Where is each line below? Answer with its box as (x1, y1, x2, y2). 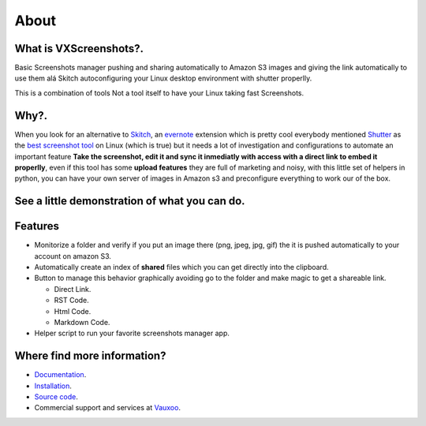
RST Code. (54, 296, 90, 305)
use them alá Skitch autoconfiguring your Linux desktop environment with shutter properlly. (14, 73, 312, 83)
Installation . (34, 381, 73, 390)
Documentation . (34, 370, 87, 379)
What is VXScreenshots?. (14, 42, 144, 55)
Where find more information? (14, 349, 166, 363)
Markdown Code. (54, 317, 110, 327)
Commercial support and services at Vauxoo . (34, 403, 181, 413)
